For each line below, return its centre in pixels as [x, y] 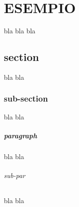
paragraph [20, 135]
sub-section [26, 98]
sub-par [15, 175]
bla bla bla [20, 31]
